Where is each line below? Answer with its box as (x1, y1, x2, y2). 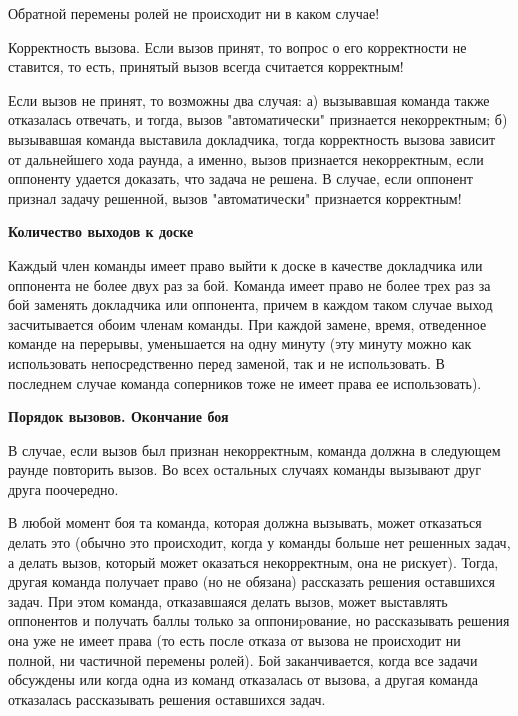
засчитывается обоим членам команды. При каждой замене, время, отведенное (8, 313, 487, 334)
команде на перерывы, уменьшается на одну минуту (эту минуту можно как (8, 333, 472, 354)
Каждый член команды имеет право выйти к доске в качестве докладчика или (8, 254, 483, 275)
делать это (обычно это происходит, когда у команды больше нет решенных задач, (8, 532, 511, 553)
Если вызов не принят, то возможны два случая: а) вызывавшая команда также (8, 89, 490, 110)
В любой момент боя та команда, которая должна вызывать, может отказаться (8, 512, 482, 533)
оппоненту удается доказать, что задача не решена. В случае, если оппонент (8, 168, 473, 189)
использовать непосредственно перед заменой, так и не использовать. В (8, 352, 445, 373)
